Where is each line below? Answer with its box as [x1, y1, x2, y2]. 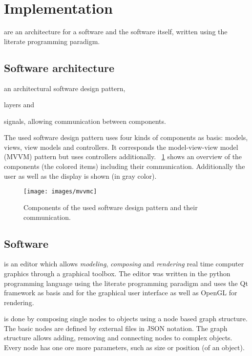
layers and [4, 99, 34, 110]
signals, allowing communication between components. [4, 116, 166, 126]
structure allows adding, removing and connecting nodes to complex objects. [4, 332, 232, 343]
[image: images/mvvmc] [23, 188, 97, 195]
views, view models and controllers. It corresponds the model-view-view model [4, 142, 238, 152]
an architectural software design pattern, [4, 83, 126, 93]
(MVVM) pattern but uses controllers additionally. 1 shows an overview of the [4, 151, 242, 162]
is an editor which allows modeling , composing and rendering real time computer [4, 259, 244, 269]
